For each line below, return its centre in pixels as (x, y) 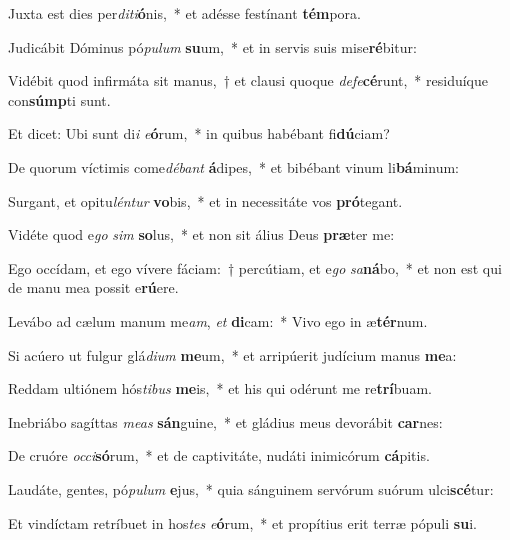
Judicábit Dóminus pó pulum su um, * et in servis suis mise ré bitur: (212, 46)
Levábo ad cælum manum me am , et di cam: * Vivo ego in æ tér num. (218, 320)
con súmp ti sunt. (59, 99)
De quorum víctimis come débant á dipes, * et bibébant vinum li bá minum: (233, 166)
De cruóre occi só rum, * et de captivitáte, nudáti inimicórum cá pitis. (219, 455)
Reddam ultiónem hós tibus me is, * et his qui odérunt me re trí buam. (220, 388)
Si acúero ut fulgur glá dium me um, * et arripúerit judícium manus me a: (232, 354)
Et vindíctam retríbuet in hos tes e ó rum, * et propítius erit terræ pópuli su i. (242, 522)
